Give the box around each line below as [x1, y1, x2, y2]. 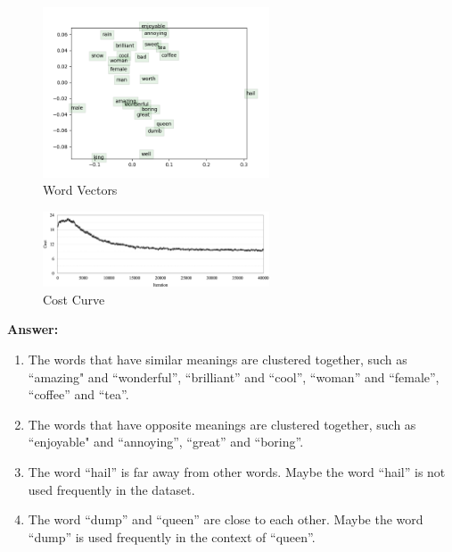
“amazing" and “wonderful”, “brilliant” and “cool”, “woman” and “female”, [28, 367, 440, 386]
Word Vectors [43, 180, 118, 199]
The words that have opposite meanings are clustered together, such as [28, 414, 416, 433]
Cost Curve [43, 289, 105, 308]
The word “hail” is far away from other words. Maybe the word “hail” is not [28, 462, 446, 481]
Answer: [7, 320, 59, 339]
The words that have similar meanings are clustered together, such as [28, 349, 407, 368]
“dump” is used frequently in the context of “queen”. [28, 527, 316, 546]
